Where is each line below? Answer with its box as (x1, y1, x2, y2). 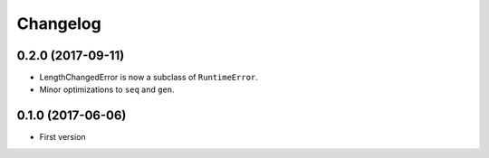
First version (39, 132, 86, 143)
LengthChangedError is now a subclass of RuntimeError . (39, 72, 258, 83)
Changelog (16, 14, 101, 33)
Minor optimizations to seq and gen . (39, 84, 176, 95)
